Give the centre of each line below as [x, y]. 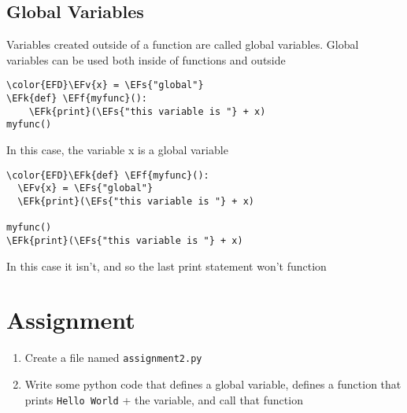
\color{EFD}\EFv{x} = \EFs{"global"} [105, 85]
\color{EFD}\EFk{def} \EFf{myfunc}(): [108, 175]
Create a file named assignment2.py [113, 358]
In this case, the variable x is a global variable [117, 150]
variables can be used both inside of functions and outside [146, 59]
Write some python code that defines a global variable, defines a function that [213, 383]
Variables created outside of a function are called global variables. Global [183, 44]
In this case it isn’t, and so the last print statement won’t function [166, 265]
